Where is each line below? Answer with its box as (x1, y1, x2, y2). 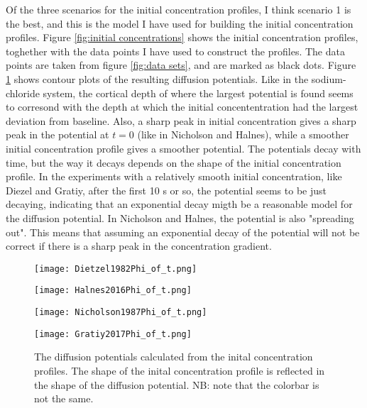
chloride (6, 85, 40, 100)
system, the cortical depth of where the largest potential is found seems (43, 85, 354, 100)
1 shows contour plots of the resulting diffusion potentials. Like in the (6, 71, 309, 86)
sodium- (311, 71, 346, 86)
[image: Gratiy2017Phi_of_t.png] (34, 329, 192, 339)
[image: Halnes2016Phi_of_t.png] (34, 285, 192, 296)
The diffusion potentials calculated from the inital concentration (34, 349, 313, 364)
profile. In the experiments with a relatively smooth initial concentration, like (6, 169, 342, 184)
